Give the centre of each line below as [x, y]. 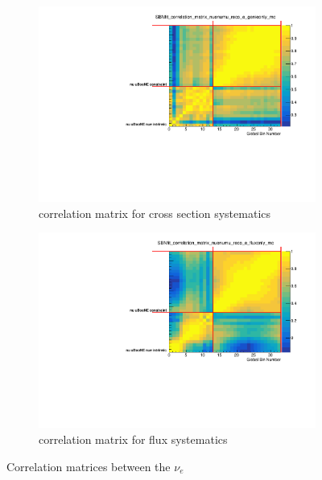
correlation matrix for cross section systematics [155, 213]
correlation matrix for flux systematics [133, 439]
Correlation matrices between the [89, 466]
